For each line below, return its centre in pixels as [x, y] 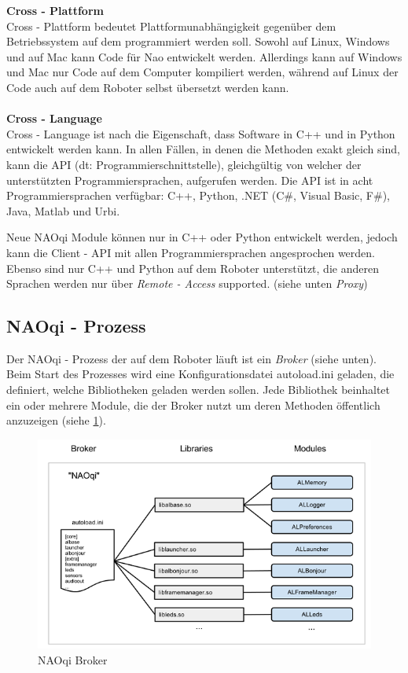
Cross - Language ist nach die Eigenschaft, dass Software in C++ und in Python [201, 133]
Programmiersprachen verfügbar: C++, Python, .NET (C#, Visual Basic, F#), [198, 195]
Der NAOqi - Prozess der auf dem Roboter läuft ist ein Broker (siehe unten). [191, 358]
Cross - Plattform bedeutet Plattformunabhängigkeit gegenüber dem [171, 26]
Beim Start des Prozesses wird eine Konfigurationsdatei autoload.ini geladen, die [200, 374]
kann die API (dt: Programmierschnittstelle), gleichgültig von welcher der [184, 164]
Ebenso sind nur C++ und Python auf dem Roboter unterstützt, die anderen [193, 268]
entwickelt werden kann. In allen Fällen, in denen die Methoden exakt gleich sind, [203, 149]
